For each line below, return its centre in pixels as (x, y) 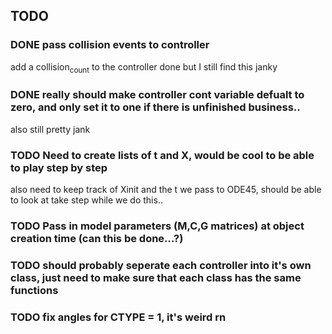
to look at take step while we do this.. (86, 200)
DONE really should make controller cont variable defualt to (157, 95)
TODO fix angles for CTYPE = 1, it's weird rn (118, 317)
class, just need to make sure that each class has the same (156, 277)
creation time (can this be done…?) (97, 238)
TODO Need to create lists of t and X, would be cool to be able (162, 155)
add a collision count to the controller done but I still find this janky (144, 67)
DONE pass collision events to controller (110, 45)
